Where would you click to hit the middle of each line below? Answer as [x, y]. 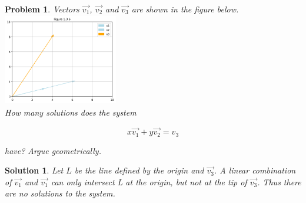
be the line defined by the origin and [139, 170]
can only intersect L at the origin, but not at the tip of [149, 181]
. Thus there [279, 181]
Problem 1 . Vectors [42, 9]
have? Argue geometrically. [53, 150]
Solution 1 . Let [34, 170]
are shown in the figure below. [185, 9]
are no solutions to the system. [60, 193]
